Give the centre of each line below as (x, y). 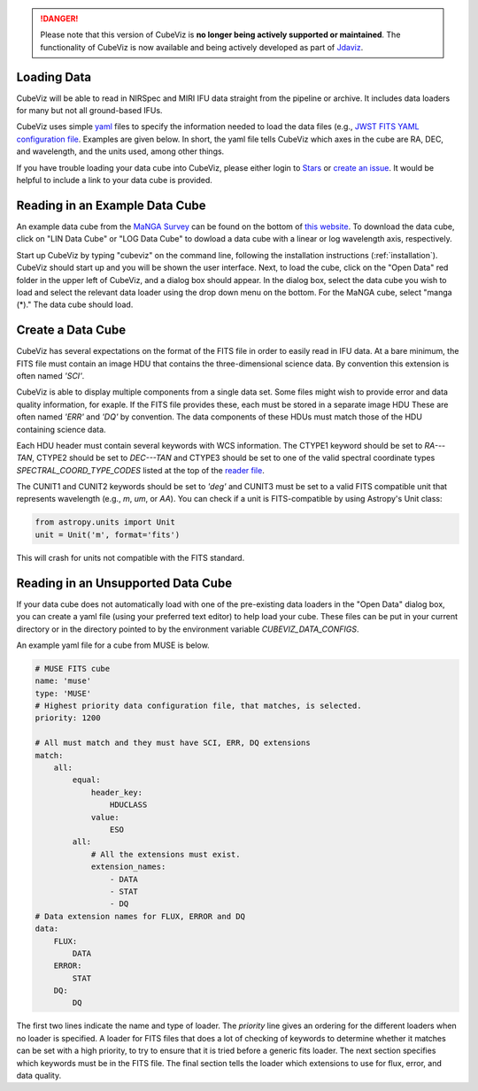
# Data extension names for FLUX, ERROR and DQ (140, 916)
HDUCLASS (128, 805)
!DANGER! (59, 19)
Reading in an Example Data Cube (111, 205)
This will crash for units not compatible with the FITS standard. (131, 557)
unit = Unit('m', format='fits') (108, 534)
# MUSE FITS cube (73, 668)
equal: (86, 780)
